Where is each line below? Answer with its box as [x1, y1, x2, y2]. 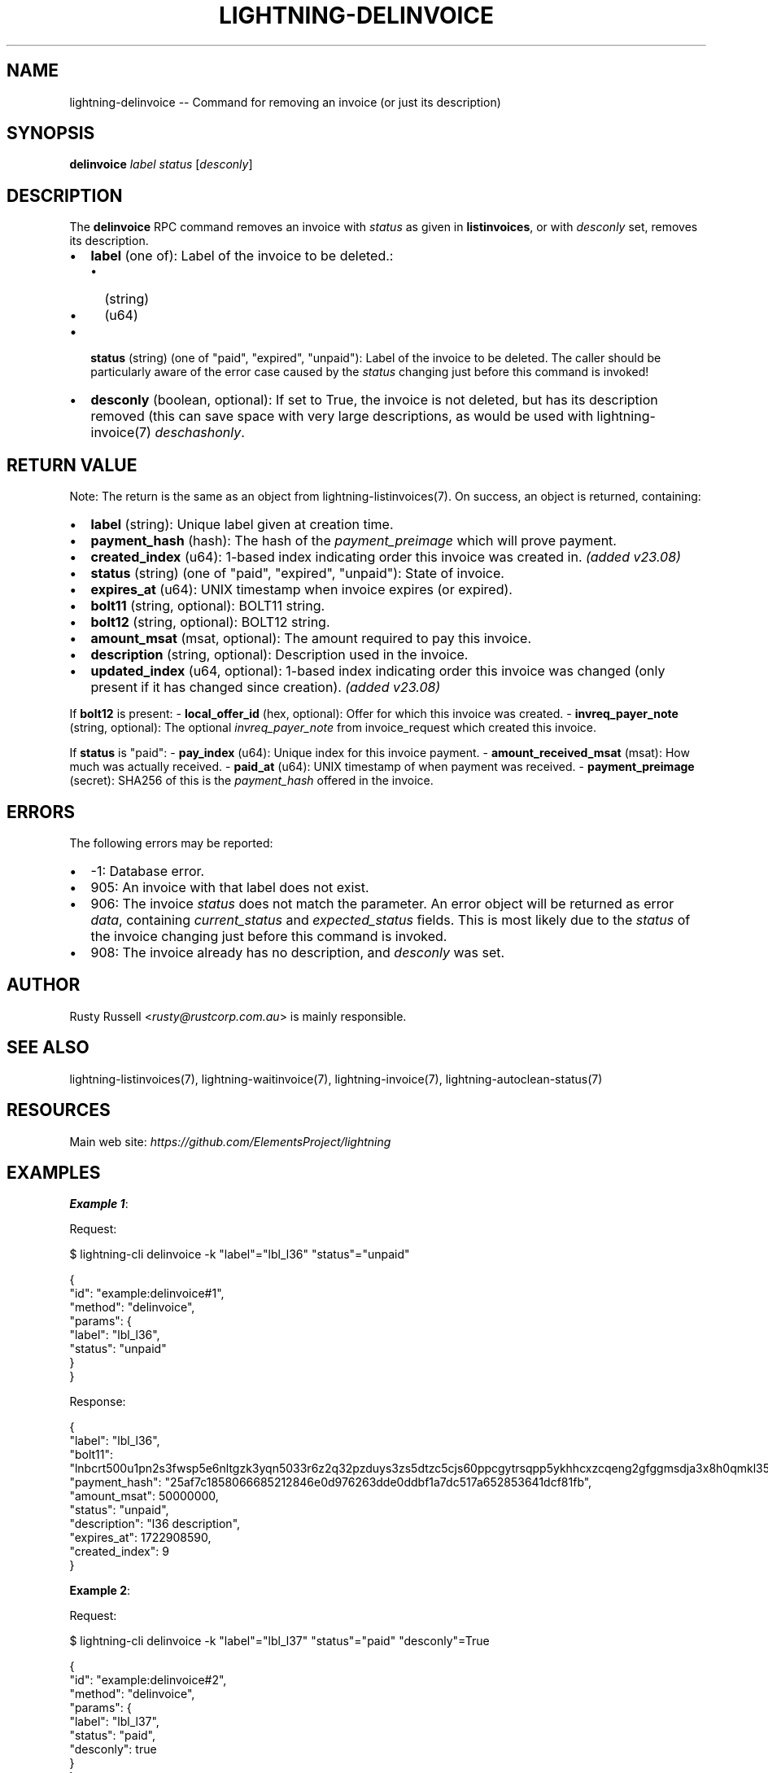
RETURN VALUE [7, 454, 137, 475]
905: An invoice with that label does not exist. [90, 878, 369, 895]
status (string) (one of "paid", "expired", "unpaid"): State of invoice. [90, 565, 504, 582]
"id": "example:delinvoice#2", [69, 1673, 227, 1688]
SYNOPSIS [7, 123, 95, 144]
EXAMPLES [7, 1162, 101, 1183]
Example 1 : [69, 1197, 129, 1211]
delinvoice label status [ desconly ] [69, 157, 253, 172]
